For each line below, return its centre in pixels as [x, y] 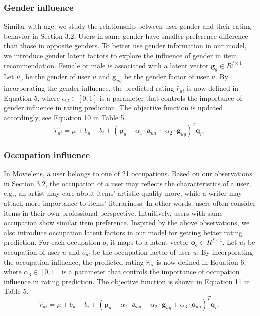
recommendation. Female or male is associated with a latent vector [106, 65]
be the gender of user [58, 76]
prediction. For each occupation [52, 242]
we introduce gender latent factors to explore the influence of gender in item [121, 55]
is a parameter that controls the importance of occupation [151, 272]
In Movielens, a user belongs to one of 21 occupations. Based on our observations [128, 174]
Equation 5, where [32, 97]
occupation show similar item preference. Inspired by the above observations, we [127, 223]
